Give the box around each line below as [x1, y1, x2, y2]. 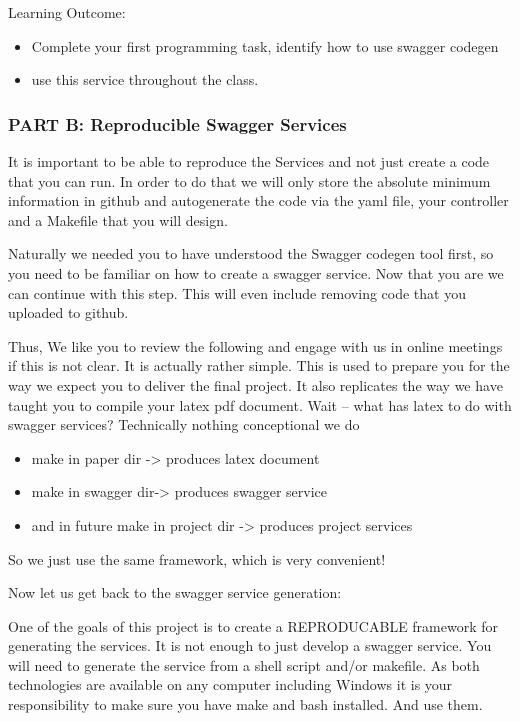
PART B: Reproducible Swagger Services [8, 111, 347, 136]
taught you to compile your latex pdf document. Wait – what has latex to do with [8, 394, 512, 415]
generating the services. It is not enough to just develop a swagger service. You [8, 635, 492, 656]
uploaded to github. [8, 302, 129, 323]
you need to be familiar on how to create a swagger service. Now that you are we [8, 262, 504, 283]
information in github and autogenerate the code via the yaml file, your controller [8, 190, 509, 211]
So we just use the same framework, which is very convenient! [8, 548, 386, 569]
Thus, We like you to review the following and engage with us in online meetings [8, 335, 503, 356]
